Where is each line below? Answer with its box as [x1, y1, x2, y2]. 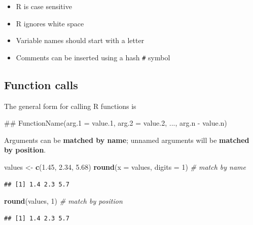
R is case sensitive [16, 1, 72, 11]
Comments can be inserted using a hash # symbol [16, 52, 170, 62]
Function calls [4, 77, 78, 92]
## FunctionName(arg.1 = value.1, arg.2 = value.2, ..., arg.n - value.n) [4, 118, 227, 128]
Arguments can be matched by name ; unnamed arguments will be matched [4, 134, 249, 145]
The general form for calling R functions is [4, 100, 136, 111]
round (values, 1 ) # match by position [4, 196, 123, 206]
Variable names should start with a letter [16, 35, 144, 46]
